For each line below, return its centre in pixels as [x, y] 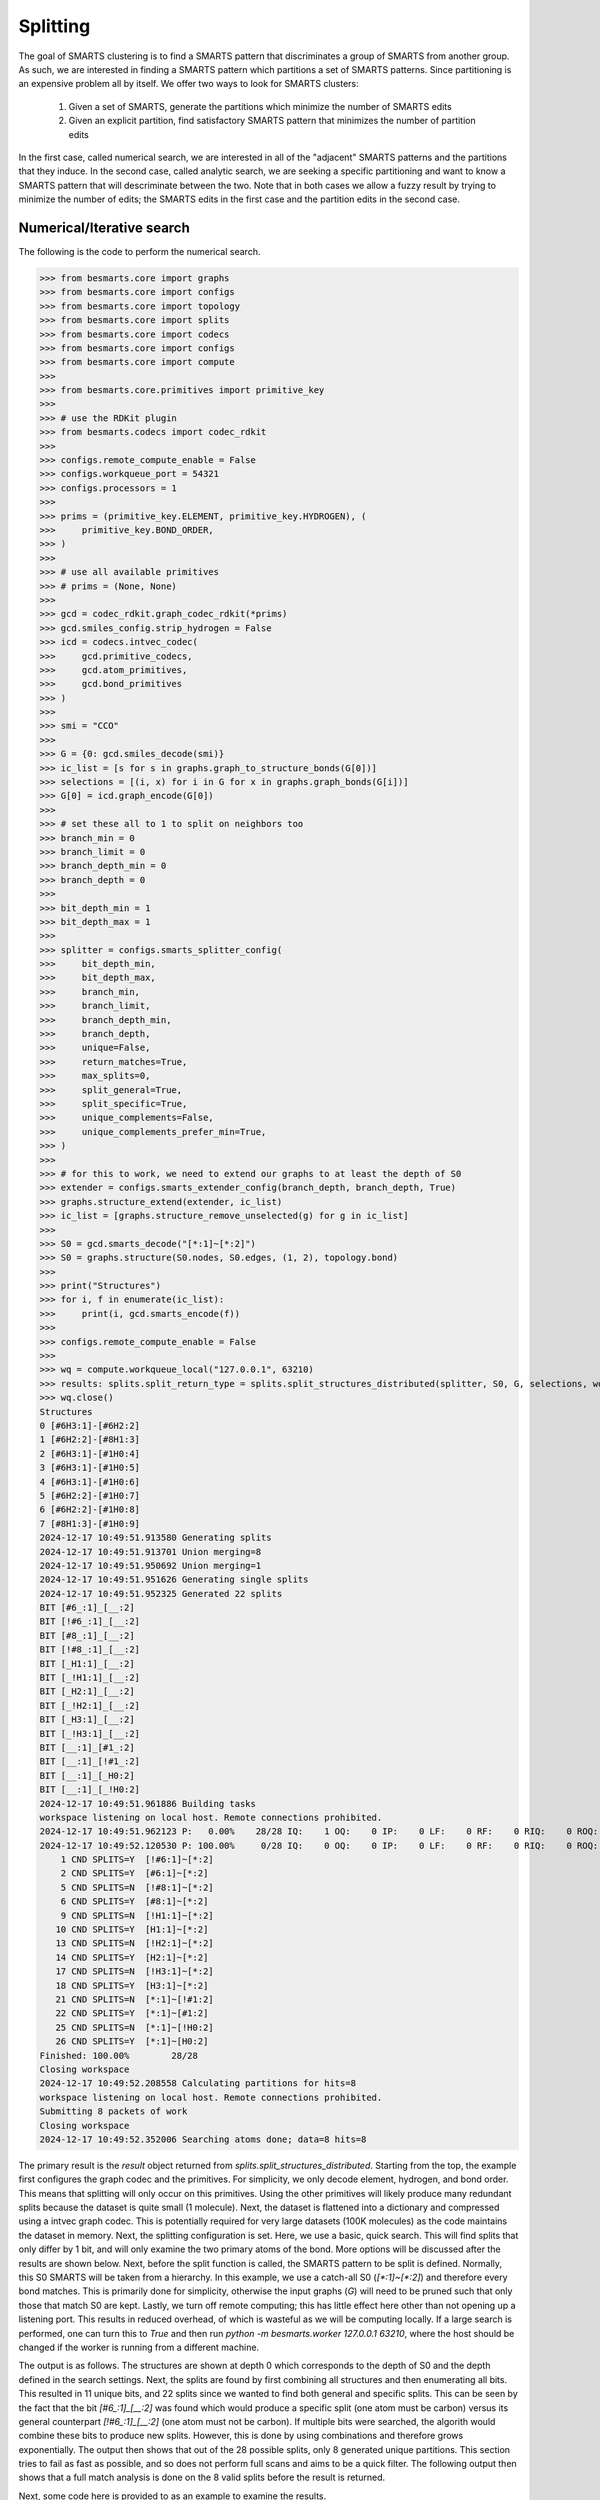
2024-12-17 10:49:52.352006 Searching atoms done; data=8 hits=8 [203, 2139]
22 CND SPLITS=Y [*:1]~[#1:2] [132, 2013]
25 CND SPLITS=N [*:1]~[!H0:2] [134, 2027]
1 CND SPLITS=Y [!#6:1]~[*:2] [137, 1859]
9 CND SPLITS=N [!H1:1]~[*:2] [137, 1915]
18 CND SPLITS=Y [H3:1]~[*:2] [132, 1985]
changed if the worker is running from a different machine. [139, 2347]
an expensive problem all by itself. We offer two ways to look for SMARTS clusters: [188, 84]
